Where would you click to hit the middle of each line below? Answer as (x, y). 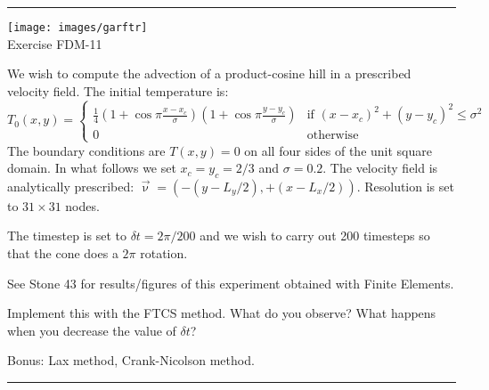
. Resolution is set (405, 186)
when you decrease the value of (92, 330)
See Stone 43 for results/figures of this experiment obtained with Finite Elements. (231, 283)
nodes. (82, 205)
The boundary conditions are (86, 150)
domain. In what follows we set (92, 168)
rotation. (164, 253)
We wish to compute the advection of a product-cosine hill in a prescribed (209, 73)
